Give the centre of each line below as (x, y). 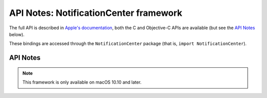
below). (17, 34)
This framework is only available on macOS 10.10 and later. (82, 82)
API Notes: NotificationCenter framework (96, 13)
